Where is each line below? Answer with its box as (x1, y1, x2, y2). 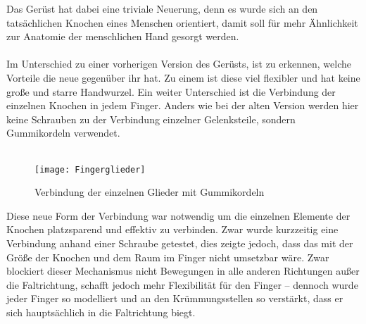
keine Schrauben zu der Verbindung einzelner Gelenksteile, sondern (6, 111, 296, 126)
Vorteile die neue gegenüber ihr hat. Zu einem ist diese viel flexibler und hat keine (6, 70, 360, 85)
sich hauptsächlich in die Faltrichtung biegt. (6, 304, 196, 319)
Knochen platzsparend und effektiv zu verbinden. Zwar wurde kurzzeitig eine (6, 222, 339, 237)
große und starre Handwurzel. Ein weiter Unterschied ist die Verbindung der (6, 84, 336, 99)
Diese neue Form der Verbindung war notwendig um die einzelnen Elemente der (6, 208, 351, 223)
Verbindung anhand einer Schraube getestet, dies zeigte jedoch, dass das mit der (6, 235, 353, 250)
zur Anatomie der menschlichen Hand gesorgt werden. (6, 29, 239, 44)
